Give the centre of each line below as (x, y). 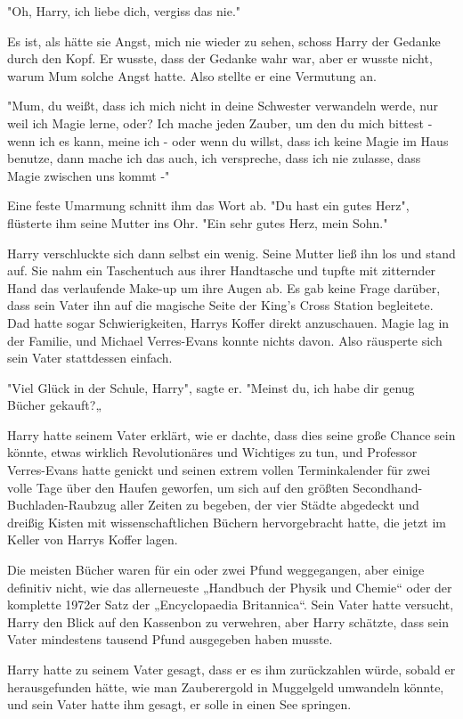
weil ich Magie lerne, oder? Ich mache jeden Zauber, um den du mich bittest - (220, 123)
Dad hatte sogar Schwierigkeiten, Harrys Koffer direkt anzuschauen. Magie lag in (228, 322)
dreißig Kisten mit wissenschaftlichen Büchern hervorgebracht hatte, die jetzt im (227, 522)
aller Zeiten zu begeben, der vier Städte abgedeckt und (270, 505)
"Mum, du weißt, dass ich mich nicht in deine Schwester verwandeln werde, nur (223, 106)
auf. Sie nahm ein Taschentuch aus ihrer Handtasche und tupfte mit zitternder (222, 270)
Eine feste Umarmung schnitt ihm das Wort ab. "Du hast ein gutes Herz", (208, 205)
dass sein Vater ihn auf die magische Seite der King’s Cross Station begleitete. (220, 305)
